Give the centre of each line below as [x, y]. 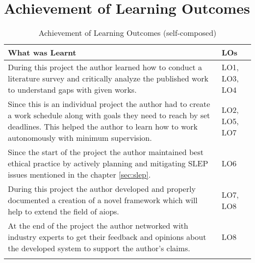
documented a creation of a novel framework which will [103, 200]
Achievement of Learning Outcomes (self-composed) [127, 33]
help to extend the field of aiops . [64, 211]
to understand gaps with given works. [72, 90]
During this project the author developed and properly [102, 189]
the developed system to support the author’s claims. [99, 248]
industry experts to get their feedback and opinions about [107, 237]
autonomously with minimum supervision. [80, 138]
